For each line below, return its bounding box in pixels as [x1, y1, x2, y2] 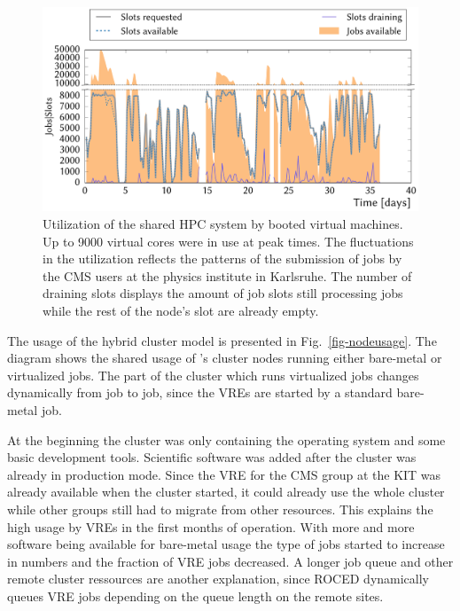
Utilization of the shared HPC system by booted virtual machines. [43, 215, 403, 233]
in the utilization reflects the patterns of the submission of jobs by [43, 249, 402, 268]
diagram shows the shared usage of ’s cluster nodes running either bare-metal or [7, 349, 442, 367]
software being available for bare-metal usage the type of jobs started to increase [7, 535, 445, 553]
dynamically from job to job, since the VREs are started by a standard [7, 383, 393, 402]
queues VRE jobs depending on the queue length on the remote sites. [7, 586, 384, 605]
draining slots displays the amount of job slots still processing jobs [43, 284, 403, 302]
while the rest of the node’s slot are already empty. [43, 302, 319, 319]
